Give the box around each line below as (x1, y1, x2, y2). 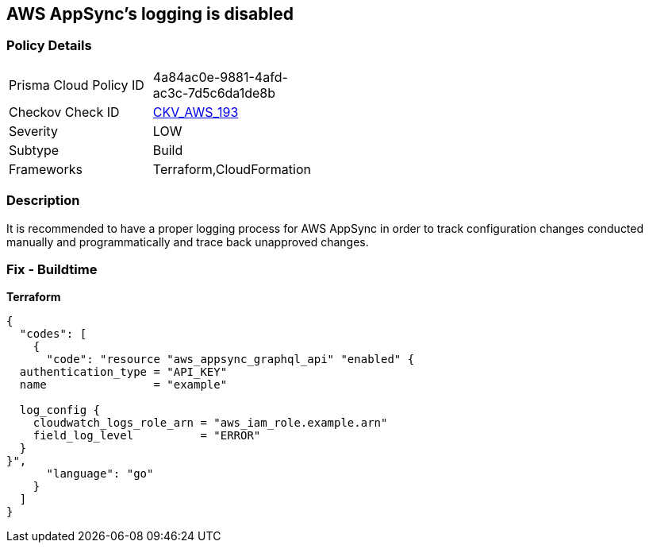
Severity (9, 122, 58, 139)
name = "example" (19, 378, 228, 392)
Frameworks (9, 160, 83, 177)
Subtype (9, 141, 60, 158)
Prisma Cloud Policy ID (9, 76, 144, 93)
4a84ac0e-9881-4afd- (152, 68, 288, 85)
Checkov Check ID (9, 103, 120, 120)
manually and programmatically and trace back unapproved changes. (6, 234, 369, 249)
